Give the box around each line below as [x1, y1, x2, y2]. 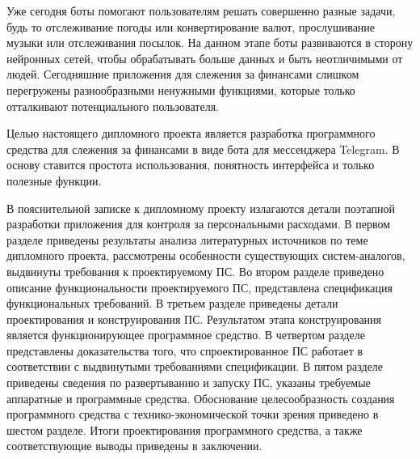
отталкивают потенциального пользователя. [6, 97, 219, 114]
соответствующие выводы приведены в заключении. [6, 437, 262, 454]
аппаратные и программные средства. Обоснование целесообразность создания [6, 389, 395, 406]
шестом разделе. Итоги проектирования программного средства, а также [6, 421, 363, 438]
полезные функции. [6, 172, 102, 189]
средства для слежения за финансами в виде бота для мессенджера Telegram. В [6, 140, 400, 157]
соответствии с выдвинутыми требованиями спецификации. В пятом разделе [6, 358, 384, 375]
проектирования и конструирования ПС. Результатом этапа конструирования [6, 310, 382, 327]
